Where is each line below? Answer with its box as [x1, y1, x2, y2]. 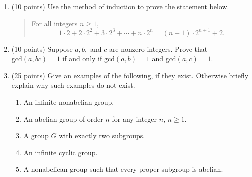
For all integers [31, 18, 78, 28]
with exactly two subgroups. [59, 130, 145, 141]
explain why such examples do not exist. [11, 80, 135, 90]
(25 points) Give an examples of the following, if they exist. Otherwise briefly [11, 70, 249, 80]
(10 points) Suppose [11, 43, 73, 54]
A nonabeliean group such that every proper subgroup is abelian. [23, 164, 223, 174]
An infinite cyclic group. [23, 147, 98, 157]
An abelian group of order [23, 113, 103, 124]
